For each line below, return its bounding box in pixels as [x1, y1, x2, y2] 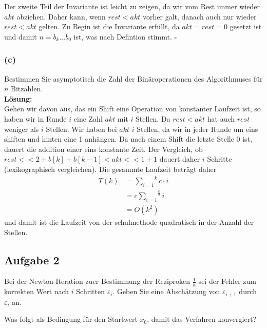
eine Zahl [73, 113, 103, 124]
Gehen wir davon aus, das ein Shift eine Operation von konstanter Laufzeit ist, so [4, 103, 261, 114]
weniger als [4, 123, 39, 134]
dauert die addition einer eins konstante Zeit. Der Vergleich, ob [4, 143, 203, 154]
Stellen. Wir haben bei [46, 123, 117, 134]
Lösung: [4, 93, 32, 104]
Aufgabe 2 [4, 252, 60, 267]
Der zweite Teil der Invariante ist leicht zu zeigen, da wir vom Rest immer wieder [4, 1, 260, 11]
